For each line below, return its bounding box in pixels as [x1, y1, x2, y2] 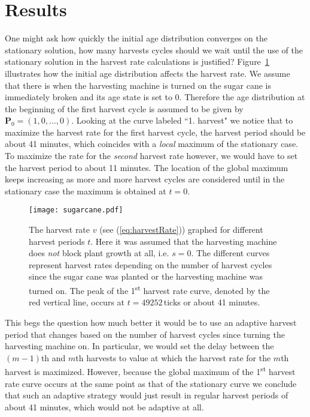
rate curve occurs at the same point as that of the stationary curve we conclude [5, 377, 297, 389]
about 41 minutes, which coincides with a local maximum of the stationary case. [5, 137, 298, 150]
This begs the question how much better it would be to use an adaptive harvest [5, 316, 297, 328]
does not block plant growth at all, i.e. [29, 247, 169, 259]
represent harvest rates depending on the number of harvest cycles [29, 258, 272, 271]
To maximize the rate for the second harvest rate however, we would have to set [5, 149, 298, 162]
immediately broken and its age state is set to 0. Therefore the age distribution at [5, 91, 305, 103]
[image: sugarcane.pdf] [29, 206, 123, 215]
